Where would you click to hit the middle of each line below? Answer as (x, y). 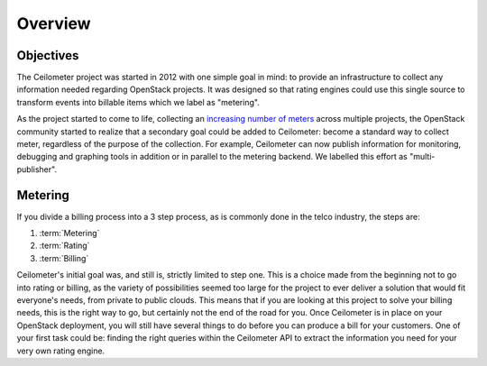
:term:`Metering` (69, 233)
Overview (54, 23)
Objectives (48, 55)
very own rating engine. (61, 351)
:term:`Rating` (64, 246)
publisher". (37, 169)
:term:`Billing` (64, 258)
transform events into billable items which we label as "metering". (138, 102)
